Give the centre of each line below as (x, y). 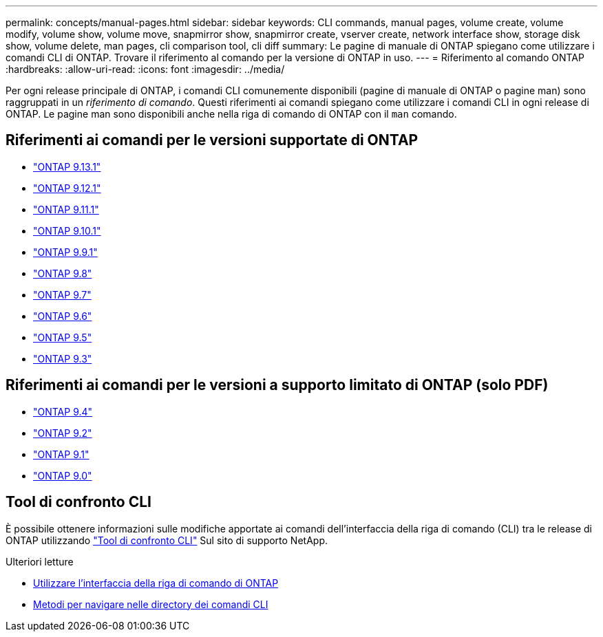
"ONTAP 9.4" (63, 411)
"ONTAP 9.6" (63, 316)
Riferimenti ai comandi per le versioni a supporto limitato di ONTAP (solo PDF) (277, 385)
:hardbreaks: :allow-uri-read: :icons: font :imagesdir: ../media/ (145, 69)
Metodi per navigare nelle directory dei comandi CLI (151, 604)
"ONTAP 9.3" (63, 358)
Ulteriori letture (40, 561)
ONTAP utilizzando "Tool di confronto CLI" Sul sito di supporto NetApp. (167, 540)
